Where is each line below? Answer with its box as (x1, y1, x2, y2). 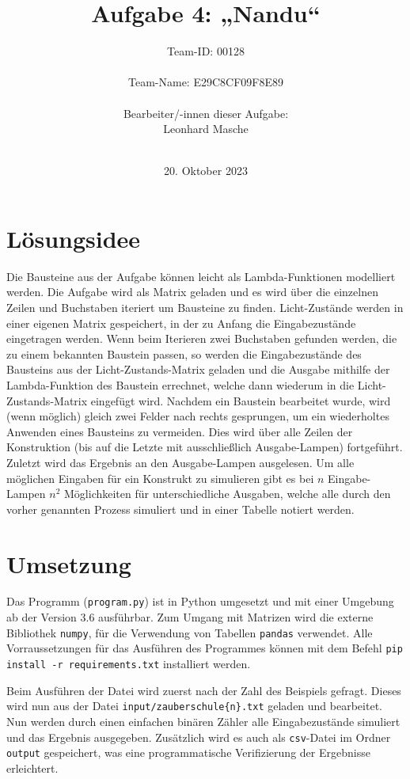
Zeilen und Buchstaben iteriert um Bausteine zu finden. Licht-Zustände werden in (6, 299, 404, 315)
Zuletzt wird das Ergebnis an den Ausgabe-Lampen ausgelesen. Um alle (6, 454, 355, 470)
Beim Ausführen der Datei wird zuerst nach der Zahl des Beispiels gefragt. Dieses (6, 682, 401, 698)
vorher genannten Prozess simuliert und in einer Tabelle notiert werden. (6, 500, 355, 517)
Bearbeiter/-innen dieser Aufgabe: (123, 104, 289, 121)
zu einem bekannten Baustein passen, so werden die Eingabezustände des (6, 345, 362, 362)
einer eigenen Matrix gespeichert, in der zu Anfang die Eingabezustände (6, 314, 356, 331)
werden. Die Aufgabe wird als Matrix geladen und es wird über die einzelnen (6, 283, 378, 300)
